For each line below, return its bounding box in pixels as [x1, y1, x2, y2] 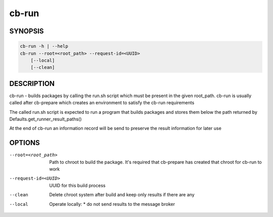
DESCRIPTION [9, 79, 55, 88]
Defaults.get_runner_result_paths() [9, 116, 82, 122]
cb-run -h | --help [20, 44, 68, 49]
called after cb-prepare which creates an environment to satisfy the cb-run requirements [9, 100, 195, 106]
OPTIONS [9, 139, 40, 147]
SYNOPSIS [9, 27, 44, 35]
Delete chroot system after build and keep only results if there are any [49, 192, 195, 198]
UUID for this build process [49, 182, 106, 188]
